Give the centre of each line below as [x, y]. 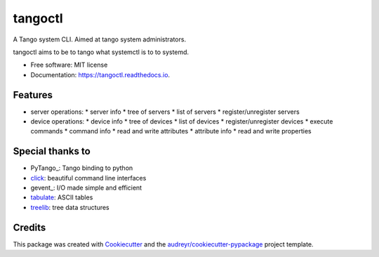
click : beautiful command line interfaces [88, 178]
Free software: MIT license [69, 65]
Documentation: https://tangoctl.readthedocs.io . [100, 74]
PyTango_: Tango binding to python [82, 168]
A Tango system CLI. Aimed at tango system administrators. [99, 39]
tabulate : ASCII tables [62, 197]
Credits [29, 227]
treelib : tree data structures [70, 207]
